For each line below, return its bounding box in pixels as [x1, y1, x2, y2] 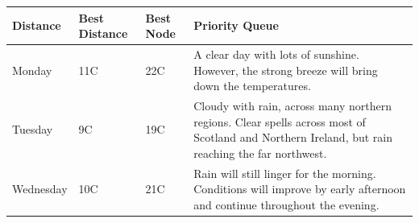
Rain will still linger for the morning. [193, 164, 376, 181]
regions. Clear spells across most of [193, 113, 366, 130]
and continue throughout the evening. [193, 196, 380, 213]
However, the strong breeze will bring [193, 61, 378, 78]
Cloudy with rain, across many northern [193, 97, 392, 114]
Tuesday [12, 121, 53, 138]
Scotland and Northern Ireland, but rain [193, 129, 393, 146]
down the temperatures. [193, 77, 311, 94]
